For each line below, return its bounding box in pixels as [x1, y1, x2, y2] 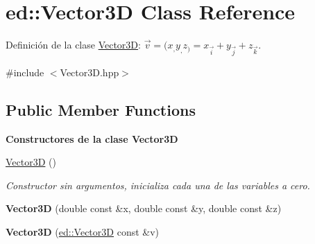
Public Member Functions [6, 98, 196, 120]
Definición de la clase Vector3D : [6, 37, 141, 52]
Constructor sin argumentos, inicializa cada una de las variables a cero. [6, 177, 310, 192]
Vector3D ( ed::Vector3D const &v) [6, 225, 160, 239]
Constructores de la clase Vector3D [6, 131, 178, 146]
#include [6, 64, 44, 79]
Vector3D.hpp [60, 64, 119, 79]
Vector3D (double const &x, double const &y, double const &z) [6, 201, 282, 216]
